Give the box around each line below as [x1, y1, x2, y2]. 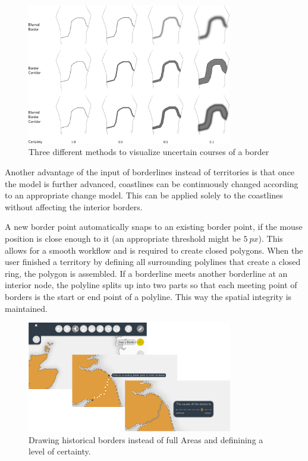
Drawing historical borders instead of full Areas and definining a [29, 433, 263, 446]
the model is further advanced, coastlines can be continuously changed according [5, 177, 298, 190]
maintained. [5, 302, 48, 314]
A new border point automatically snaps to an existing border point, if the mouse [5, 220, 303, 233]
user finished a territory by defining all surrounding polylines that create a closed [5, 255, 301, 268]
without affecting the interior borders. [5, 200, 143, 213]
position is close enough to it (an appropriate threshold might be [5, 232, 241, 244]
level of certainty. [29, 445, 91, 457]
